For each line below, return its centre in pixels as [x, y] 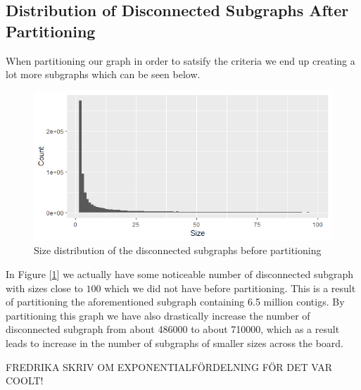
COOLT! [25, 380]
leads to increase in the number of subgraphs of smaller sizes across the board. [175, 342]
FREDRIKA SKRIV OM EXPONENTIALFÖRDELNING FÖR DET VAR [169, 366]
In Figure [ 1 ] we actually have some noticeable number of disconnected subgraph [180, 273]
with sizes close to [44, 288]
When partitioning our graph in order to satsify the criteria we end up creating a [180, 60]
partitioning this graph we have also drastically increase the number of [158, 315]
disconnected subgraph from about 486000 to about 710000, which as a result [173, 329]
